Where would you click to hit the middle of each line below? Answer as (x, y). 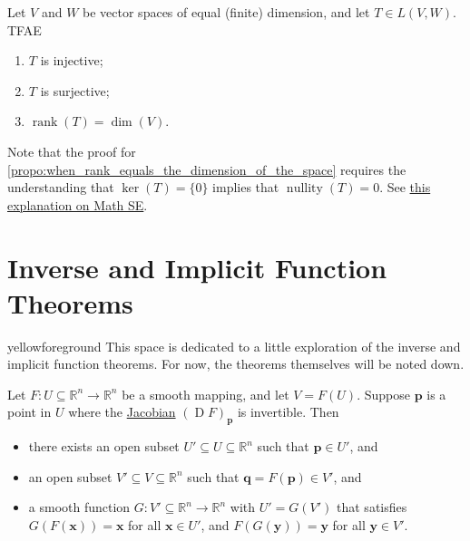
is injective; (72, 60)
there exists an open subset (104, 446)
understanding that (61, 187)
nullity (304, 189)
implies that (246, 187)
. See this (405, 187)
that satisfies (372, 507)
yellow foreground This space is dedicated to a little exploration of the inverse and (234, 346)
